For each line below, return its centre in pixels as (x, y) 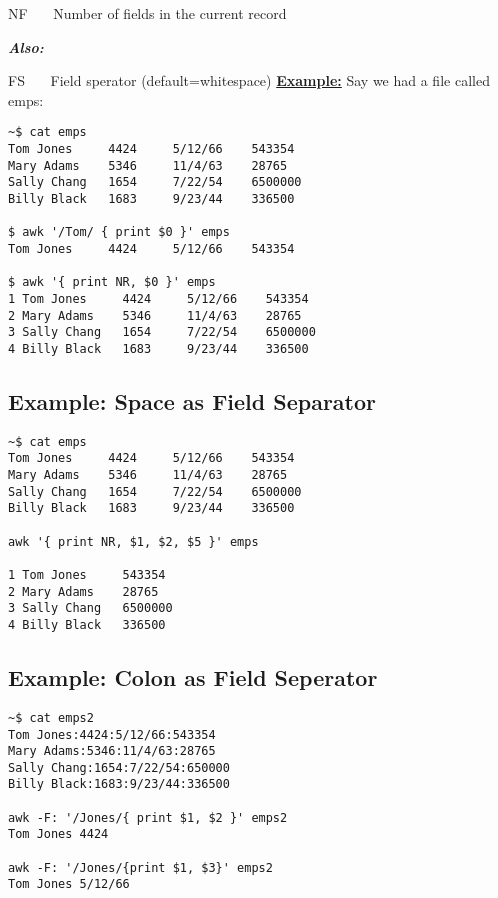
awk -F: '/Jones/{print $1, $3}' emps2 (140, 867)
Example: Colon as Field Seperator (193, 677)
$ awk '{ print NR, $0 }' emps (112, 282)
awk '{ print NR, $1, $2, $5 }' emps (133, 541)
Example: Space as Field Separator (192, 400)
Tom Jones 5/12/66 (69, 884)
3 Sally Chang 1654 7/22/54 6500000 (162, 332)
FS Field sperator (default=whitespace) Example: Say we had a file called (249, 80)
